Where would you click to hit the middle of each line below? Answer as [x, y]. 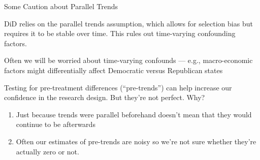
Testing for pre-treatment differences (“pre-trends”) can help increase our [118, 87]
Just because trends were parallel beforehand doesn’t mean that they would [134, 114]
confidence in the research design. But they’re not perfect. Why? [105, 97]
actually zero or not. [47, 151]
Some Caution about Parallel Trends [61, 6]
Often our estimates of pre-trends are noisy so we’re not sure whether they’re [136, 141]
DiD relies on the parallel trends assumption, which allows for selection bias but [128, 23]
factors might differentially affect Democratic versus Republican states [113, 70]
